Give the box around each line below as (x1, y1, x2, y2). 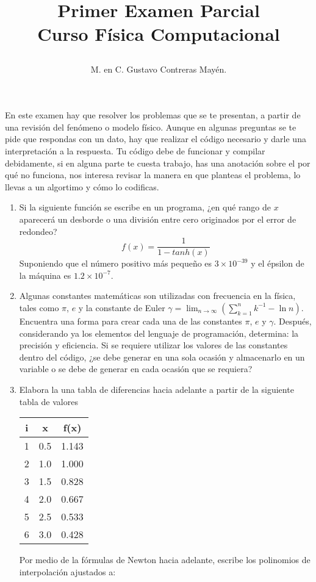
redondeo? (19, 225, 57, 237)
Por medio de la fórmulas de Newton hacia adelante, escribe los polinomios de (19, 553, 311, 566)
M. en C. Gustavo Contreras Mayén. (90, 62, 227, 75)
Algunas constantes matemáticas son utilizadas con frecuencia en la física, (19, 289, 296, 302)
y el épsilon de (251, 257, 304, 270)
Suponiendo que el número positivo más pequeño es (19, 257, 212, 270)
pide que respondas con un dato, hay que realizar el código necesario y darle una (5, 132, 306, 145)
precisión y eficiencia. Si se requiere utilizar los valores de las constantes (19, 339, 288, 351)
